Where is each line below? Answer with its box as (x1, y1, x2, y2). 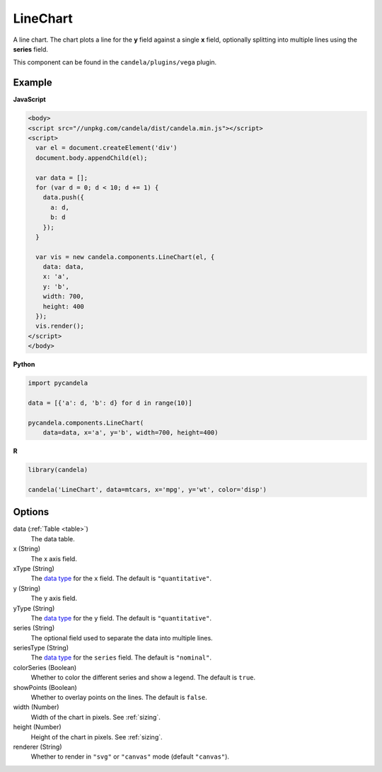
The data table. (30, 534, 75, 543)
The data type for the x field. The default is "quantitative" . (30, 574, 212, 583)
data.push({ (42, 193, 85, 202)
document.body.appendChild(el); (35, 154, 148, 162)
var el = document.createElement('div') (35, 144, 178, 152)
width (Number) (13, 703, 59, 711)
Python (13, 360, 35, 369)
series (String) (13, 623, 55, 633)
